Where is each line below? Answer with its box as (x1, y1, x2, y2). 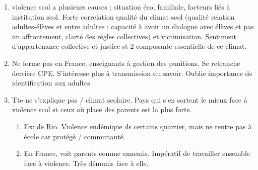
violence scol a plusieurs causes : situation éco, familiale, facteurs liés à (12, 2, 230, 12)
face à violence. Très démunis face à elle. (24, 157, 149, 168)
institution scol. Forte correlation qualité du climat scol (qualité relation (12, 11, 235, 22)
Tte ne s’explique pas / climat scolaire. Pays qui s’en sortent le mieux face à (12, 94, 247, 105)
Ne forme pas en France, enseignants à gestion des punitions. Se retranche (12, 57, 240, 68)
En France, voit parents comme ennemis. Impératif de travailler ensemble (24, 148, 250, 158)
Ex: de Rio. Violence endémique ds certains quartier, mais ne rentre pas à (24, 121, 252, 131)
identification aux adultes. (12, 77, 92, 88)
